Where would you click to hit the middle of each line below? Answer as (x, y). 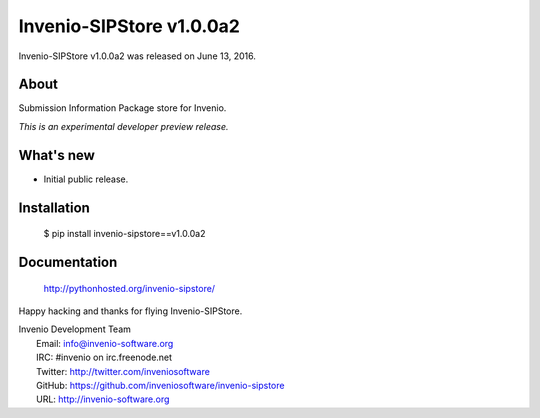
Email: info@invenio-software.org (105, 343)
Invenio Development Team (75, 329)
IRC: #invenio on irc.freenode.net (104, 357)
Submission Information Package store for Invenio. (122, 108)
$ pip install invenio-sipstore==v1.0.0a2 (124, 234)
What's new (56, 155)
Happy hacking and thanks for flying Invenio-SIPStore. (130, 311)
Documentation (68, 261)
